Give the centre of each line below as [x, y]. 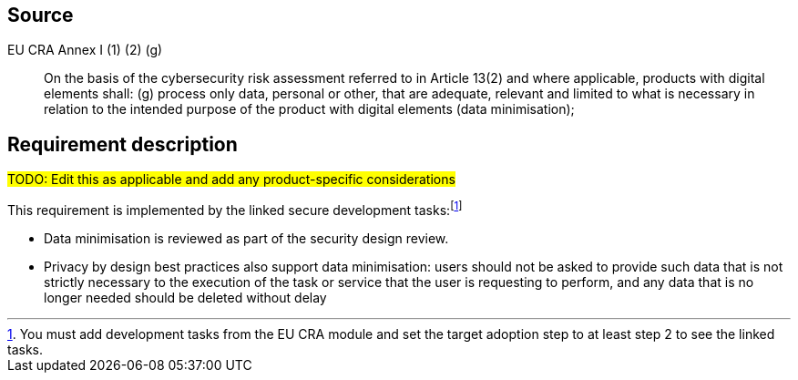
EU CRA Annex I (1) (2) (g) [85, 50]
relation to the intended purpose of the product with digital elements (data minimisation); [309, 109]
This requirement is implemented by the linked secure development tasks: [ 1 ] [235, 209]
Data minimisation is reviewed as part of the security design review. [246, 238]
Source [41, 15]
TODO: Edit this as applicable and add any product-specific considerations [231, 180]
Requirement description [123, 144]
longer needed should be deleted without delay [185, 297]
